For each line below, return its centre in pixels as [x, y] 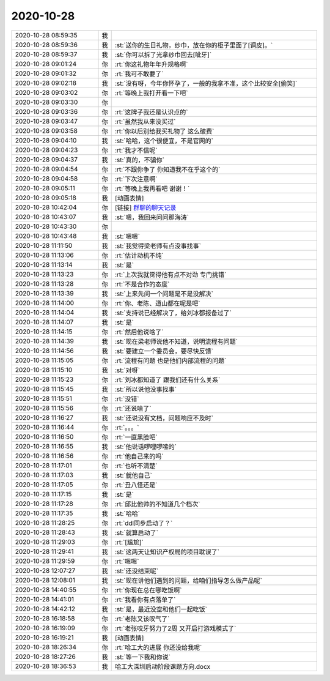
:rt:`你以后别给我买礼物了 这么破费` [164, 131]
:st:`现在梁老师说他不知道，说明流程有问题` [176, 341]
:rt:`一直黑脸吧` [136, 437]
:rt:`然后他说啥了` [139, 332]
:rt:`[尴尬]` [129, 542]
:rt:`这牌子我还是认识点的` [152, 112]
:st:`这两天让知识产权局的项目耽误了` [167, 552]
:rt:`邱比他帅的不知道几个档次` [158, 504]
